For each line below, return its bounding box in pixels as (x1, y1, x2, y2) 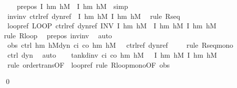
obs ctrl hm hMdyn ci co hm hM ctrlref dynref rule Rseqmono (7, 40, 233, 50)
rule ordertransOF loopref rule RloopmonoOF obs (7, 59, 170, 70)
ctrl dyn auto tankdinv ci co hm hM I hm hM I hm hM (7, 49, 217, 60)
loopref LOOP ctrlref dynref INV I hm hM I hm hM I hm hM (7, 20, 216, 31)
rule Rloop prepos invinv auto (4, 30, 112, 40)
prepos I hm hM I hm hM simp (16, 1, 128, 11)
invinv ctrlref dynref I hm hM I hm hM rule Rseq (7, 10, 180, 21)
